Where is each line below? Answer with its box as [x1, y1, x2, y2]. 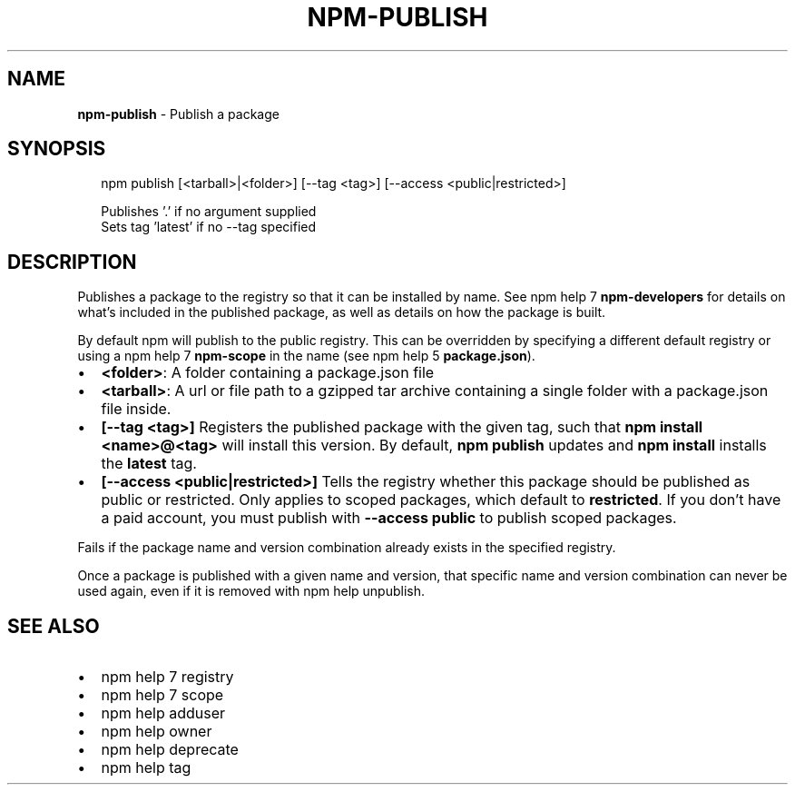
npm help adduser [101, 704, 226, 723]
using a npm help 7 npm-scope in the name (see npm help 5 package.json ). [77, 348, 535, 364]
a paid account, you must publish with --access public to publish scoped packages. [101, 509, 677, 528]
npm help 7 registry [101, 668, 234, 687]
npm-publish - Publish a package [77, 105, 280, 122]
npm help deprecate [101, 740, 239, 759]
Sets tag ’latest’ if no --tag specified [101, 219, 317, 235]
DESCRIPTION [7, 250, 137, 273]
